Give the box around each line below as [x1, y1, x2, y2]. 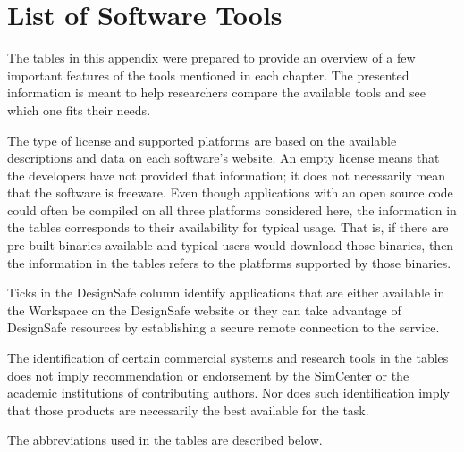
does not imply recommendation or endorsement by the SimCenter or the [7, 365, 409, 384]
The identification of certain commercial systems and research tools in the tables [7, 348, 449, 367]
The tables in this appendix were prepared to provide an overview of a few [7, 48, 416, 67]
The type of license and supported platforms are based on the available [7, 130, 397, 149]
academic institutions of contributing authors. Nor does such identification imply [7, 383, 450, 402]
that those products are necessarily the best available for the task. [7, 400, 369, 419]
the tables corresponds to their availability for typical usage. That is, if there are [7, 218, 449, 237]
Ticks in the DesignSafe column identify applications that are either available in [7, 283, 445, 302]
